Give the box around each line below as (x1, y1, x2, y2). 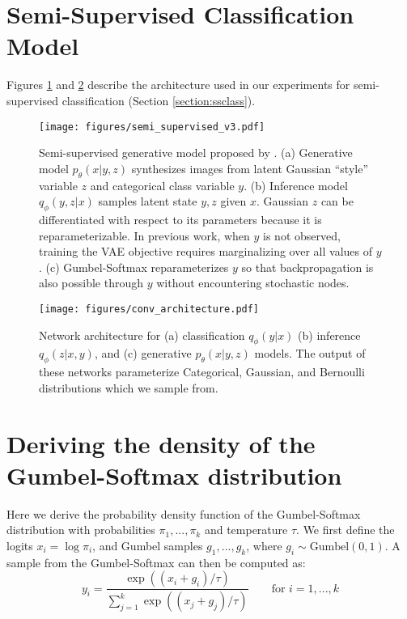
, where (246, 536, 282, 553)
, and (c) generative (94, 345, 192, 362)
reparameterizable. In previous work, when (39, 227, 250, 244)
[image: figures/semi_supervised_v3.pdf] (39, 121, 265, 133)
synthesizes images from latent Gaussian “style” (131, 159, 369, 176)
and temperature (204, 521, 288, 538)
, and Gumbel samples (92, 536, 203, 553)
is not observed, (263, 227, 341, 244)
